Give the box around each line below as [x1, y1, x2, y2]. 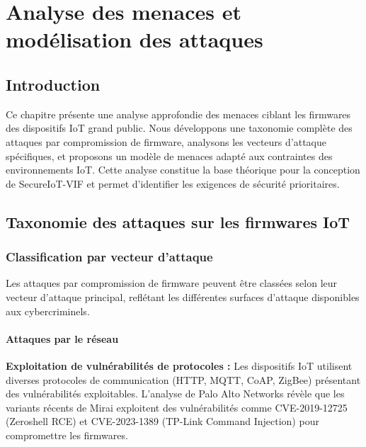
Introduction [6, 73, 101, 95]
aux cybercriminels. [6, 303, 90, 318]
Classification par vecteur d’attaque [6, 248, 213, 266]
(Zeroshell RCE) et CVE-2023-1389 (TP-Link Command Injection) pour [6, 414, 319, 429]
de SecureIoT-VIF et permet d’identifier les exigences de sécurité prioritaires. [6, 176, 340, 191]
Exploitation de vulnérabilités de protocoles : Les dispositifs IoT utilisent [6, 358, 353, 373]
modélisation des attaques [6, 25, 263, 54]
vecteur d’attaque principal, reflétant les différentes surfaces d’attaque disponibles [6, 289, 360, 304]
